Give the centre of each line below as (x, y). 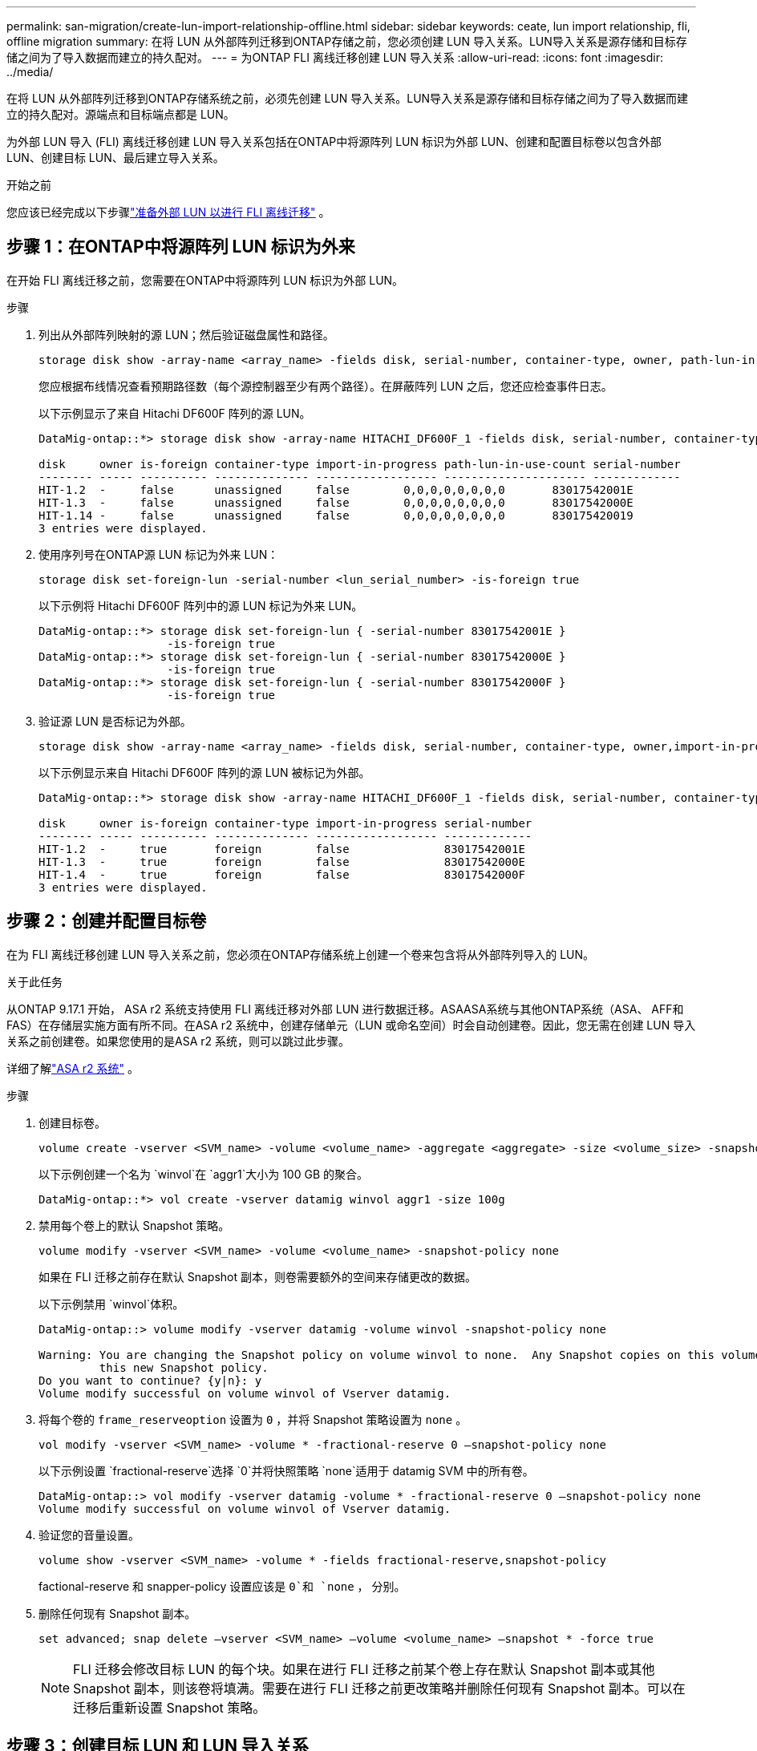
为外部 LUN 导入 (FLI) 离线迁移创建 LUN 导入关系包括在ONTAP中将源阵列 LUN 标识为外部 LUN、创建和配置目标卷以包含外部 (334, 142)
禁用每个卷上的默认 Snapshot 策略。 (134, 1225)
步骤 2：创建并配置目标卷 (107, 921)
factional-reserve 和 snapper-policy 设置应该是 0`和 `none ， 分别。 (222, 1586)
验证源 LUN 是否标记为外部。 (115, 721)
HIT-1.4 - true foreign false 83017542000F (282, 874)
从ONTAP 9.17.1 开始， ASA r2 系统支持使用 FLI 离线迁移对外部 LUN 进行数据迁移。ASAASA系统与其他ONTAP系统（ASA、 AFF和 (345, 1009)
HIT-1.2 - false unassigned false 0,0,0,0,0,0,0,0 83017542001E (336, 489)
